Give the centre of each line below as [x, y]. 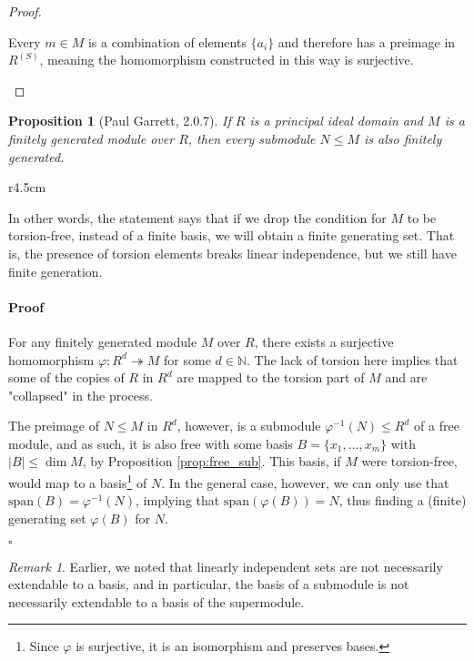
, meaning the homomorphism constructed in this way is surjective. [227, 60]
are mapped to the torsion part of [271, 377]
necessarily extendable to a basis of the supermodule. [156, 601]
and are [406, 377]
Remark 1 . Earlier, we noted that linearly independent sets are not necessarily [226, 566]
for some [187, 359]
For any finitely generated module [103, 341]
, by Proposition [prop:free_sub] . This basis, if [212, 461]
